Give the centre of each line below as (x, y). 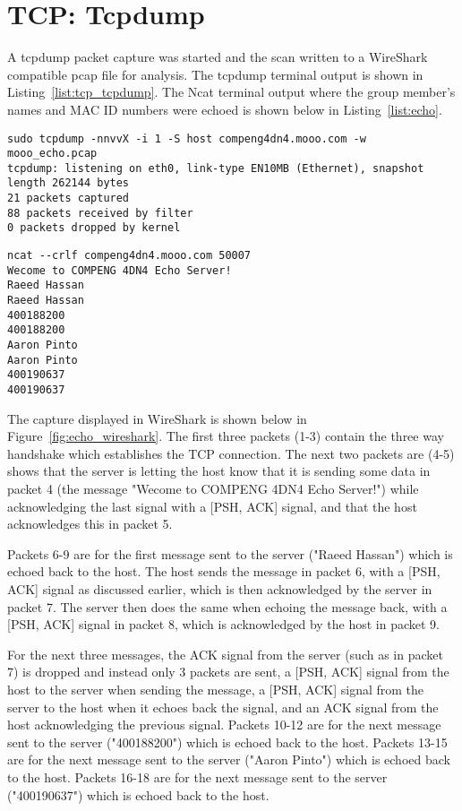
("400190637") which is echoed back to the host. (138, 794)
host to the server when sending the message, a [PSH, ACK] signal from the (216, 689)
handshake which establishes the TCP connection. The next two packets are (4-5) (231, 453)
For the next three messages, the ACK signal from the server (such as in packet (225, 654)
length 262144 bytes (68, 183)
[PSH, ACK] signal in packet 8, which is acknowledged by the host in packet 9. (224, 624)
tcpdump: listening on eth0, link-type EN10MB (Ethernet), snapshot (216, 168)
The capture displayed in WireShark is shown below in (157, 418)
